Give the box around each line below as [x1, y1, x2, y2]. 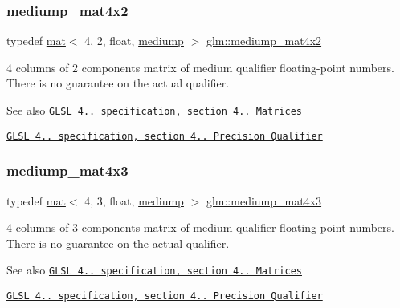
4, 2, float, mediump [84, 32, 184, 49]
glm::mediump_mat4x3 [206, 192, 322, 209]
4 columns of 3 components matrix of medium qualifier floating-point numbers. [6, 219, 394, 236]
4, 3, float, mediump [84, 192, 184, 209]
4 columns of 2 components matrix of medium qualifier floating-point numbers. [6, 59, 394, 75]
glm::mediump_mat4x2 [206, 32, 322, 49]
